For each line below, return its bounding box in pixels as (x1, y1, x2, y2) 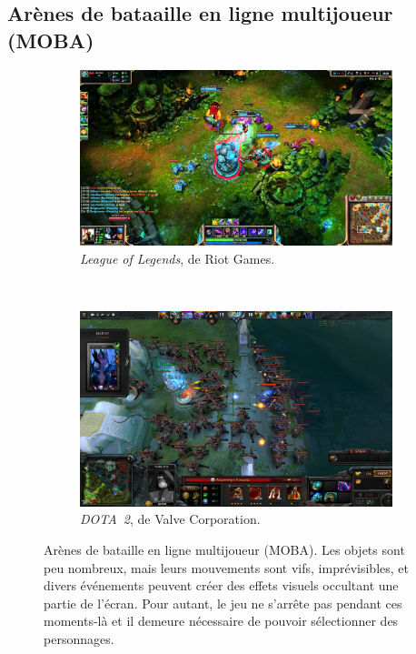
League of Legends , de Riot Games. (80, 248, 275, 267)
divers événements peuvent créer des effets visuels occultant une (44, 576, 399, 595)
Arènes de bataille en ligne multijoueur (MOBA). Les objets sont (44, 540, 405, 559)
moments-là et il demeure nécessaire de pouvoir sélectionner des (44, 611, 399, 630)
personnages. (44, 629, 114, 649)
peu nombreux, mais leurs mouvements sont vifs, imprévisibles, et (44, 558, 409, 577)
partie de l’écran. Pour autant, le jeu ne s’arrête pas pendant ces (44, 593, 402, 612)
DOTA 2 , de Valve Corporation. (80, 509, 261, 528)
